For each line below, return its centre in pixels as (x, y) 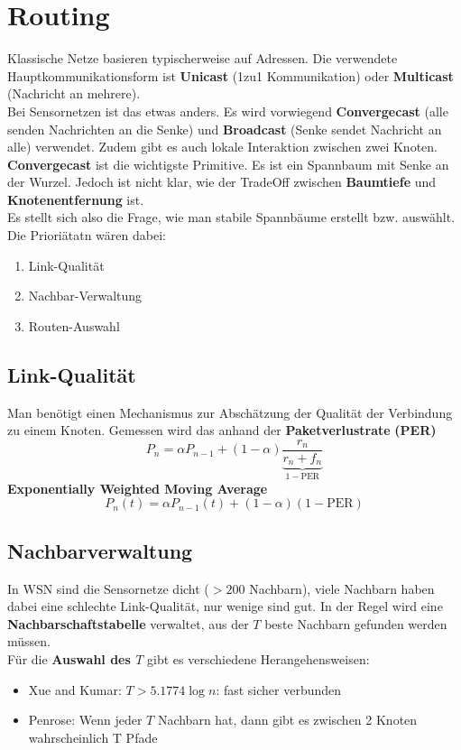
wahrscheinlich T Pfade (93, 737)
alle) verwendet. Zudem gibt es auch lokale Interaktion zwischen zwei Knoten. (222, 147)
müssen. (29, 641)
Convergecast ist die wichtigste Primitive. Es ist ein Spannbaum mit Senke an (228, 164)
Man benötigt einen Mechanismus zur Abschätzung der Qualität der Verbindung (230, 412)
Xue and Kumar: (75, 689)
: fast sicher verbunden (279, 689)
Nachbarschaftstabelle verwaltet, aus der (128, 623)
